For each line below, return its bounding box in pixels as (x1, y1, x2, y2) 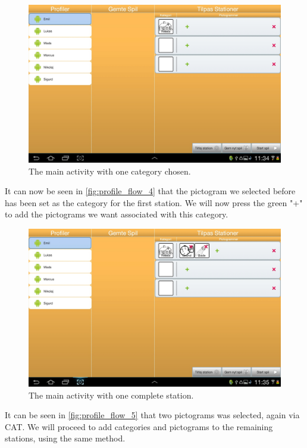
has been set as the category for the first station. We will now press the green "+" (5, 196, 303, 209)
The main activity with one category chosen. (29, 164, 191, 177)
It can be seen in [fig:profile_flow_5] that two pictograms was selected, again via (5, 409, 300, 421)
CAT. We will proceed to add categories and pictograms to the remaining (5, 420, 273, 433)
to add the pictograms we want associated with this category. (5, 208, 228, 220)
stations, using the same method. (5, 432, 126, 444)
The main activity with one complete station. (29, 388, 194, 401)
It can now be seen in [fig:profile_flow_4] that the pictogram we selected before (5, 185, 296, 197)
